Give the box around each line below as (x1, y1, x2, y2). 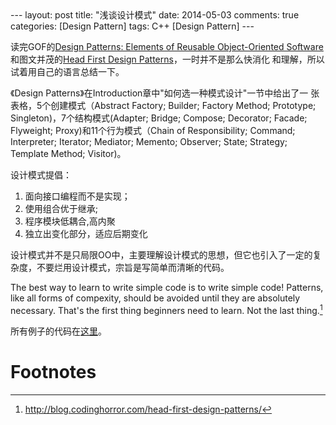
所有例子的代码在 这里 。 (10, 325, 107, 337)
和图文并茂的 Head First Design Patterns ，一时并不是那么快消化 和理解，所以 (10, 53, 325, 65)
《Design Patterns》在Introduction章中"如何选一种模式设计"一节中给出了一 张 (10, 87, 320, 99)
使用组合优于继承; (24, 203, 99, 214)
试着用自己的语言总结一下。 (10, 66, 125, 77)
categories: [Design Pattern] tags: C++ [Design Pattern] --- (10, 20, 255, 32)
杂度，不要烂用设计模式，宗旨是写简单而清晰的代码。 (10, 262, 230, 273)
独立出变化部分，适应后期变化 (24, 228, 148, 239)
